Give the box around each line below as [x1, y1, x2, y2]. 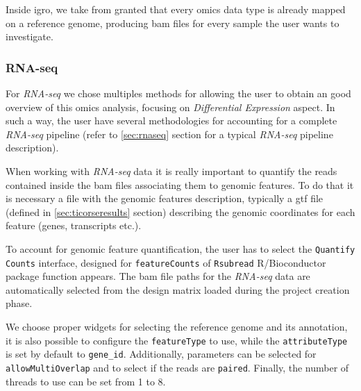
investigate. [6, 29, 53, 44]
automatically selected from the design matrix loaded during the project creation [6, 282, 350, 297]
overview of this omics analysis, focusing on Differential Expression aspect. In [6, 99, 335, 114]
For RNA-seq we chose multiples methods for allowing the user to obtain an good [6, 86, 351, 100]
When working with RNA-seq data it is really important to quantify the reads [6, 163, 337, 178]
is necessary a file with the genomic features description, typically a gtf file [6, 191, 324, 206]
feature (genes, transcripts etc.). [6, 218, 142, 233]
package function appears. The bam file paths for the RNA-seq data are [6, 269, 310, 283]
